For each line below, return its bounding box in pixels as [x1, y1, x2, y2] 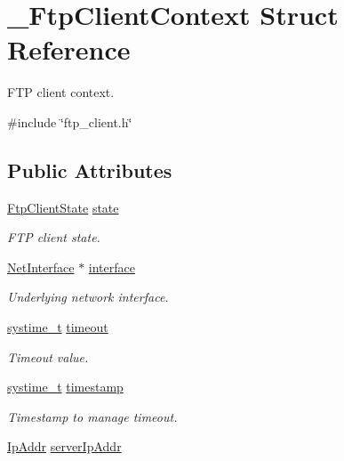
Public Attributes [7, 156, 172, 183]
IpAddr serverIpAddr [7, 437, 122, 456]
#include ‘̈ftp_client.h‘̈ [7, 112, 132, 131]
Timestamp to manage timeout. [7, 407, 178, 425]
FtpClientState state [7, 198, 119, 216]
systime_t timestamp [7, 377, 124, 396]
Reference [7, 31, 131, 68]
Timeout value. [7, 347, 89, 366]
